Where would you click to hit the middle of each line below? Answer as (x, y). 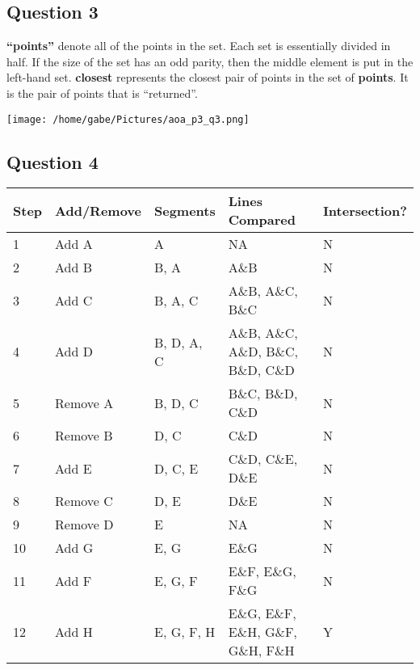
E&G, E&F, (262, 613)
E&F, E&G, (262, 571)
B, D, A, (178, 342)
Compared (262, 220)
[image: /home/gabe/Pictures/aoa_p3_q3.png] (128, 119)
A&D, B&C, (263, 352)
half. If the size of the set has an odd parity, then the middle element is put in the (210, 61)
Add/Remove (98, 210)
